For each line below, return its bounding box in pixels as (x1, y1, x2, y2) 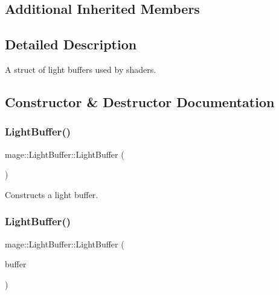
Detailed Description (5, 35, 137, 54)
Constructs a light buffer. (5, 188, 98, 200)
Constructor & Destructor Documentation (5, 92, 275, 111)
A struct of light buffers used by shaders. (5, 63, 156, 75)
